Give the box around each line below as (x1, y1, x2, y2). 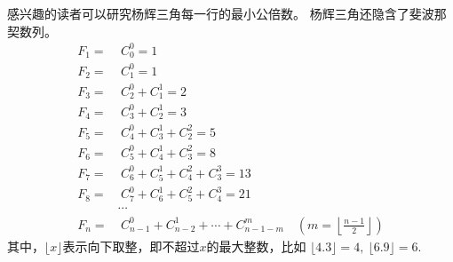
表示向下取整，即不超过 (62, 236, 200, 255)
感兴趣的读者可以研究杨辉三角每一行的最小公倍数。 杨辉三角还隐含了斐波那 (7, 4, 447, 22)
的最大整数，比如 (206, 236, 306, 255)
